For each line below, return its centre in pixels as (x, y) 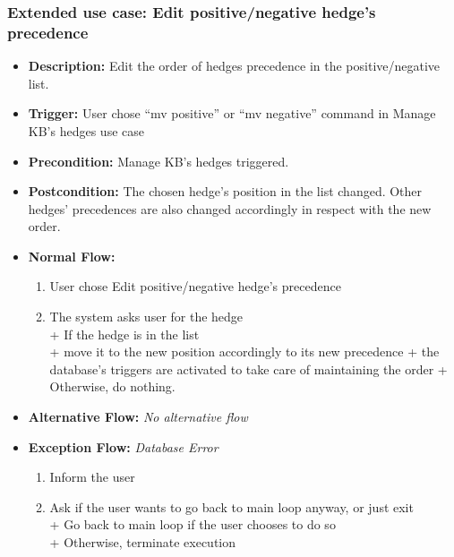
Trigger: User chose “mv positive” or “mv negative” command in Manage (232, 113)
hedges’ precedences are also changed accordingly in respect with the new (230, 208)
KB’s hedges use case (86, 130)
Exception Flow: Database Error (123, 446)
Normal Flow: (72, 256)
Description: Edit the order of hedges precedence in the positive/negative (234, 66)
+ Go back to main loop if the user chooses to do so (193, 524)
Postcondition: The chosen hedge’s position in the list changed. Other (225, 191)
